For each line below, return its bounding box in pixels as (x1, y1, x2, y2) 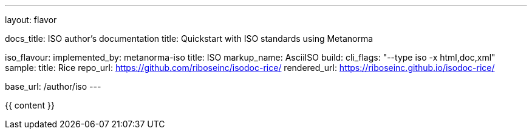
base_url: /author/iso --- (5, 81, 101, 92)
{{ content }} (5, 100, 55, 110)
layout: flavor (5, 15, 57, 25)
